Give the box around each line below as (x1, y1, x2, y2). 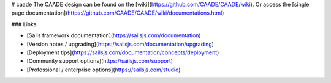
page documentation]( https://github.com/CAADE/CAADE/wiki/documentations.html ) (11, 9, 224, 16)
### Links (11, 20, 37, 27)
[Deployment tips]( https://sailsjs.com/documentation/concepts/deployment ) (26, 49, 219, 56)
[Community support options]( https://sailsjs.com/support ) (26, 57, 173, 65)
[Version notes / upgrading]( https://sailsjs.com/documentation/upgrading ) (26, 40, 215, 48)
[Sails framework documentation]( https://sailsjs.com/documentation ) (26, 32, 202, 39)
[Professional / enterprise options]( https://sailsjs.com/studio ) (26, 66, 181, 73)
